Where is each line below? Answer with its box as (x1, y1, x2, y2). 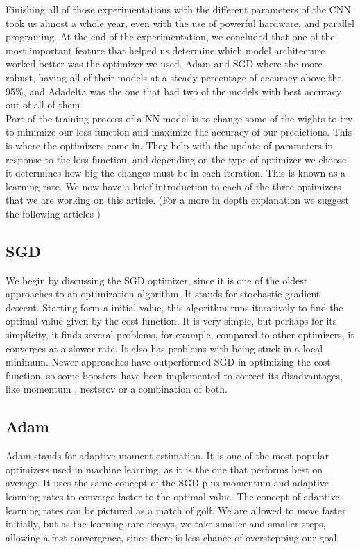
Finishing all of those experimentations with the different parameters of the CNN (6, 2, 351, 16)
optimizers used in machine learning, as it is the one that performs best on (6, 461, 323, 476)
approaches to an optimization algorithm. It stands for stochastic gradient (6, 286, 320, 301)
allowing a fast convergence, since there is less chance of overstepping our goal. (6, 530, 340, 544)
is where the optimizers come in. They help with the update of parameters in (6, 138, 334, 152)
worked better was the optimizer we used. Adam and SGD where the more (6, 56, 323, 71)
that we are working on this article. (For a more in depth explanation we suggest (6, 192, 349, 207)
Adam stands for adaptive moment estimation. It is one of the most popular (6, 448, 329, 463)
